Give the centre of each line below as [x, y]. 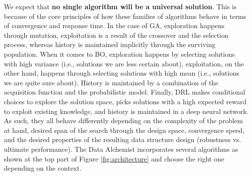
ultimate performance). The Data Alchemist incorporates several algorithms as [121, 149]
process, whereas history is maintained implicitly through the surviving [110, 44]
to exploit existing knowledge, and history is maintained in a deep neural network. [126, 111]
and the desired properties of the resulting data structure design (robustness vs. [123, 139]
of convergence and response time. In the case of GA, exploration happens [114, 25]
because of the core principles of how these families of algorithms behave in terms [125, 16]
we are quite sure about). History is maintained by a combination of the [111, 82]
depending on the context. [43, 168]
